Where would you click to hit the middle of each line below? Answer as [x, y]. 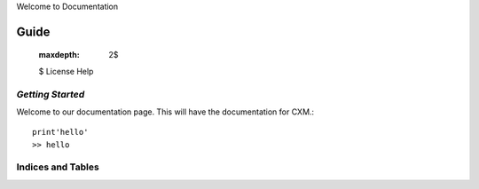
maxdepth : [59, 55]
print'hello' [60, 132]
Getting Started [51, 94]
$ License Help [66, 71]
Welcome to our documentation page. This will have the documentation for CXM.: [165, 112]
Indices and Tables [58, 167]
